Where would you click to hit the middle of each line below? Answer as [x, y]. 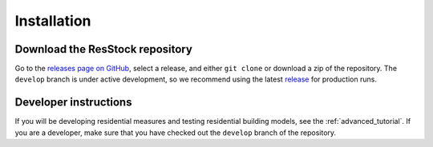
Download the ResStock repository [103, 49]
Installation [53, 21]
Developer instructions [73, 103]
